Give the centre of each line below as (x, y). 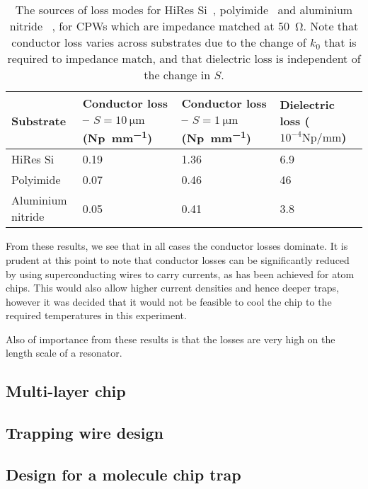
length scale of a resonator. (64, 353)
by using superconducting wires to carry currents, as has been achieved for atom (180, 274)
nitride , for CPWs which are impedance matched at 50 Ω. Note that (184, 26)
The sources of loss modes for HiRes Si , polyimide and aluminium (184, 10)
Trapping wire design (85, 433)
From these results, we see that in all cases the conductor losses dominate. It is (177, 246)
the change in (177, 75)
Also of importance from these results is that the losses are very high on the (171, 339)
